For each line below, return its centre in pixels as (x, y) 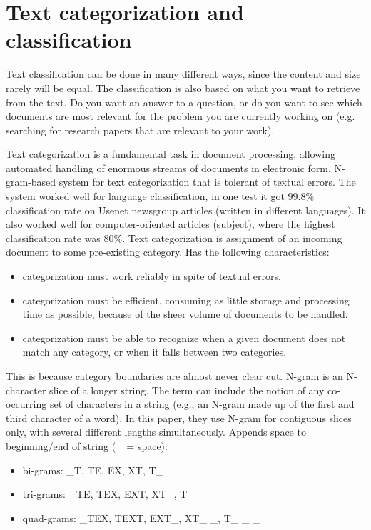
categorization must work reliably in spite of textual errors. (152, 276)
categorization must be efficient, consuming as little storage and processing (186, 300)
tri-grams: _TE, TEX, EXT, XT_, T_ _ (114, 494)
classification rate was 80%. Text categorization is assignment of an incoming (174, 237)
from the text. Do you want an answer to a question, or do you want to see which (184, 102)
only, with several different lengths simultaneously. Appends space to (156, 432)
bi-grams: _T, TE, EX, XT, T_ (93, 470)
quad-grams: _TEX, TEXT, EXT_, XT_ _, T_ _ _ (141, 517)
